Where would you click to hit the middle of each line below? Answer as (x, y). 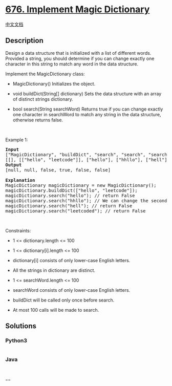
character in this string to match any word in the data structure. (72, 64)
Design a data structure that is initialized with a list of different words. (78, 53)
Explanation (20, 180)
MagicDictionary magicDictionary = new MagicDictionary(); (81, 185)
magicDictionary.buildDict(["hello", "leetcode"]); (72, 190)
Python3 (16, 340)
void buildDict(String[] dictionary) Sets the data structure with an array (87, 94)
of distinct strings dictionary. (43, 99)
